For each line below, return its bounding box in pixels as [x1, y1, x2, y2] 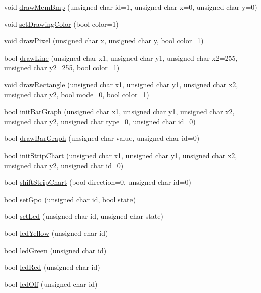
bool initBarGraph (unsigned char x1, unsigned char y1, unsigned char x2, [4, 106, 235, 117]
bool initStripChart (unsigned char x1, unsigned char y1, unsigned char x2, [4, 150, 237, 160]
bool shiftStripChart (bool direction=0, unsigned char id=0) [4, 177, 191, 187]
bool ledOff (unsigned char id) [4, 278, 98, 289]
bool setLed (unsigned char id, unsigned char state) [4, 211, 163, 221]
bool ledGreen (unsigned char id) [4, 245, 107, 255]
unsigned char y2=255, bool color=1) [4, 62, 120, 73]
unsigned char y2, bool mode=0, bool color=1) [4, 89, 149, 100]
